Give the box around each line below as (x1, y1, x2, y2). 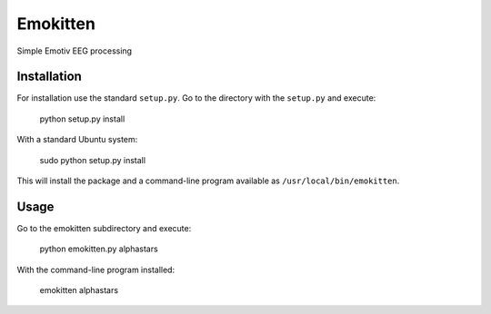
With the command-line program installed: (16, 264, 175, 275)
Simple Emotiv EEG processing (16, 45, 132, 56)
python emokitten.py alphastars (39, 243, 158, 254)
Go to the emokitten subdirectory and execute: (16, 222, 192, 233)
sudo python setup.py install (39, 154, 145, 165)
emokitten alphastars (39, 285, 118, 296)
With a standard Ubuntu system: (16, 134, 138, 145)
